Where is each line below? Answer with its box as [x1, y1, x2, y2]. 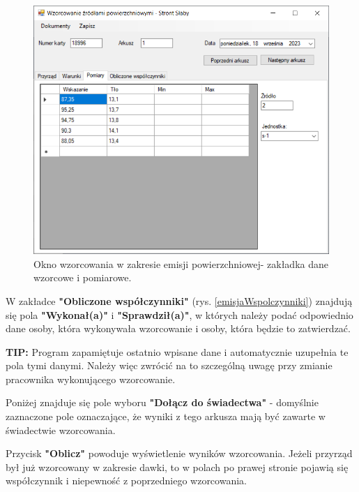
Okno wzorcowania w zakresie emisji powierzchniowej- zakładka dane [33, 256, 328, 271]
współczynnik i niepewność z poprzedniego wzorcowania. [6, 473, 247, 488]
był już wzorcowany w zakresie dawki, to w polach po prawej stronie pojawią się [6, 459, 349, 474]
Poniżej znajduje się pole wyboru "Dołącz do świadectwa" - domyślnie [6, 395, 319, 410]
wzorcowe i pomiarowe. [33, 270, 132, 285]
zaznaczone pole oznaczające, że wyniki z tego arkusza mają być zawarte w [6, 409, 326, 424]
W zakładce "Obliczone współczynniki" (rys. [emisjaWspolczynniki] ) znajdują [6, 293, 353, 308]
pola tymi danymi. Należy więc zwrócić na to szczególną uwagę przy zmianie [6, 358, 333, 373]
